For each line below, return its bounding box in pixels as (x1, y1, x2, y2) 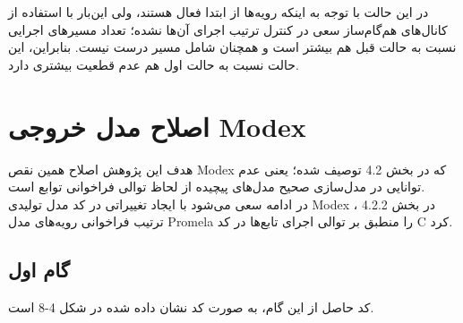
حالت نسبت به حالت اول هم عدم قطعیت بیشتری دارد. (8, 55, 299, 73)
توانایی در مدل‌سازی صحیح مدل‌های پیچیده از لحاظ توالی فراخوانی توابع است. (8, 177, 425, 196)
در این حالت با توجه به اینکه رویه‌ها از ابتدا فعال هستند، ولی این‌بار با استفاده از (8, 3, 429, 21)
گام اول (8, 256, 70, 284)
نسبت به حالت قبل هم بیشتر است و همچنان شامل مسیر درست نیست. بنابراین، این (8, 38, 457, 56)
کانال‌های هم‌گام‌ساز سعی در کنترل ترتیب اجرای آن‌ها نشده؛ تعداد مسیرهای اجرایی (8, 20, 448, 38)
